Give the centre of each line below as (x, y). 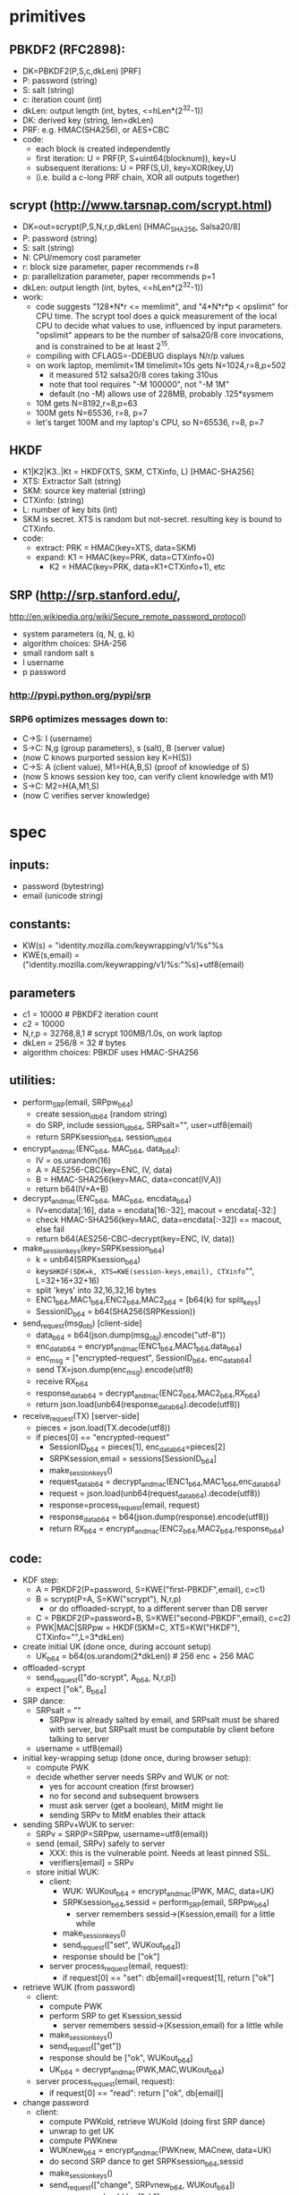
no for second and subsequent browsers (124, 1796)
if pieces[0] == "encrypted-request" (103, 1437)
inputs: (30, 865)
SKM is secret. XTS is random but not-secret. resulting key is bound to (152, 519)
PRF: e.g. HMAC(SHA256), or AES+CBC (96, 129)
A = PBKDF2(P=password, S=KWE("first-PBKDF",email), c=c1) (150, 1590)
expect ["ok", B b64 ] (71, 1690)
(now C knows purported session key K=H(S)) (107, 757)
